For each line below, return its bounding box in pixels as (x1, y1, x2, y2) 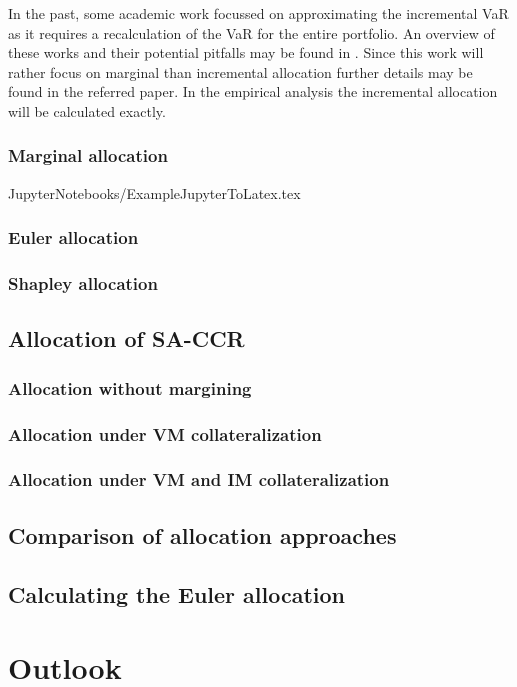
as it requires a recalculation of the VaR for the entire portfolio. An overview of (8, 22, 495, 43)
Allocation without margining (8, 375, 252, 400)
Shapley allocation (8, 271, 158, 296)
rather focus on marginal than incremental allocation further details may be (8, 61, 473, 82)
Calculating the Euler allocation (8, 578, 346, 609)
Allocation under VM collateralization (8, 421, 322, 446)
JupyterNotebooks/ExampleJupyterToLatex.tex (8, 182, 301, 203)
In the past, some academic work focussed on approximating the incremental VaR (8, 3, 509, 23)
